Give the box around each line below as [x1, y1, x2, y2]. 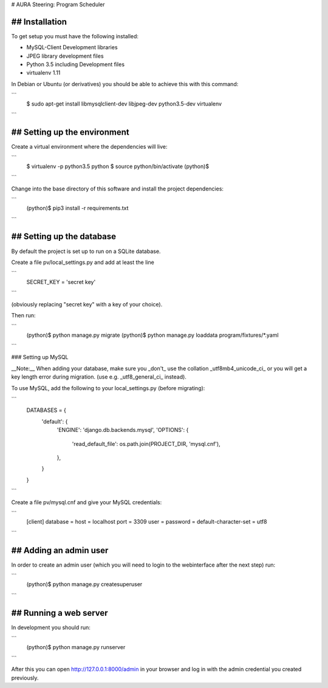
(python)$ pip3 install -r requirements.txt [26, 204, 129, 212]
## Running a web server [11, 607, 109, 618]
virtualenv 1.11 [26, 69, 61, 76]
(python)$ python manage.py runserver [26, 643, 126, 650]
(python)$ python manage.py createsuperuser [26, 581, 143, 588]
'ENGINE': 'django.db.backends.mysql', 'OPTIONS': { [56, 427, 189, 434]
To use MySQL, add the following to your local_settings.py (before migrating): [11, 384, 205, 391]
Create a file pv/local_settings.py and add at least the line [11, 258, 154, 266]
